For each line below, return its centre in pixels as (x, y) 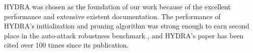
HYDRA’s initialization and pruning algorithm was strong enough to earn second (127, 26)
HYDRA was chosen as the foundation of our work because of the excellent (117, 6)
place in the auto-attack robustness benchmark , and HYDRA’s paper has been (124, 35)
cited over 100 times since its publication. (66, 45)
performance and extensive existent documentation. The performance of (112, 16)
